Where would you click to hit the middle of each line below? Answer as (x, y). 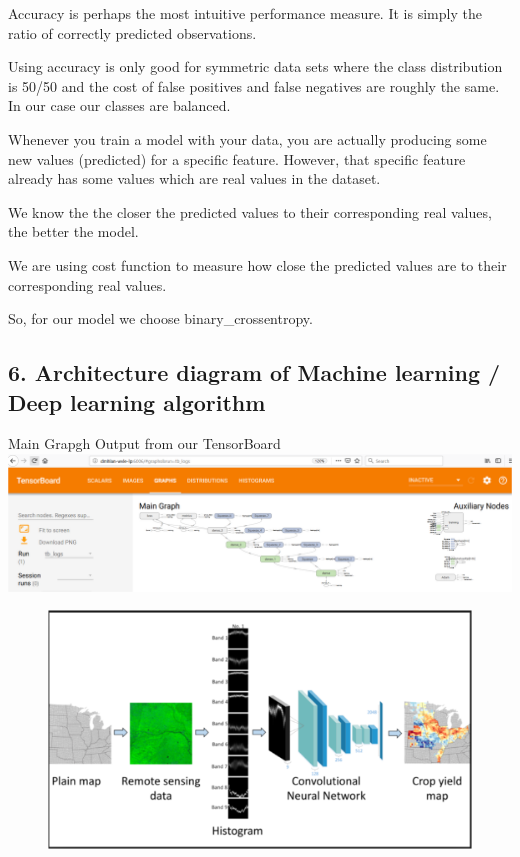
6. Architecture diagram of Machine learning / (254, 372)
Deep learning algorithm (137, 401)
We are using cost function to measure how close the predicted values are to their (257, 264)
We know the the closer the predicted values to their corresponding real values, (250, 211)
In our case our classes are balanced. (119, 105)
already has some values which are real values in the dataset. (194, 178)
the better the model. (73, 231)
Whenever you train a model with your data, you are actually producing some (247, 138)
